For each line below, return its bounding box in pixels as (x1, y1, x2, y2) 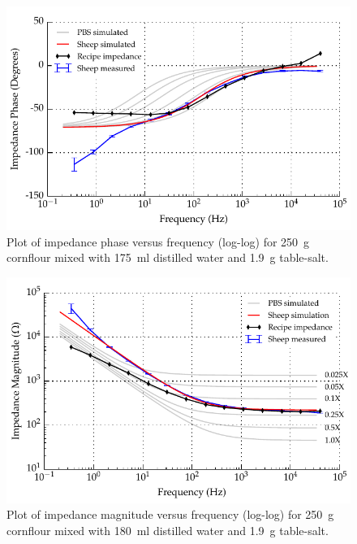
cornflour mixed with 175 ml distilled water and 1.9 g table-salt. (6, 249, 329, 266)
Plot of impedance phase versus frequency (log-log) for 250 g (6, 233, 310, 250)
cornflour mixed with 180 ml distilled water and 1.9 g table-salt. (6, 521, 329, 538)
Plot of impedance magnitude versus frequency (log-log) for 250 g (6, 506, 334, 523)
